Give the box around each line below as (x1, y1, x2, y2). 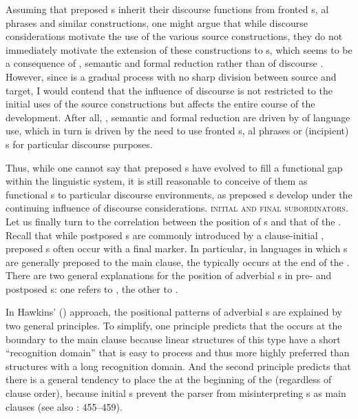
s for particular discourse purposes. (6, 136, 153, 151)
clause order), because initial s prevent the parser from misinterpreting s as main (6, 386, 346, 400)
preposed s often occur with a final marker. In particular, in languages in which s (6, 241, 348, 256)
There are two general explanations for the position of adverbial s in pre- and (6, 268, 332, 283)
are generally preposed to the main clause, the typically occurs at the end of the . (6, 254, 350, 269)
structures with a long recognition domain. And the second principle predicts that (6, 358, 351, 373)
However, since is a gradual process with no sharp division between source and (6, 69, 337, 83)
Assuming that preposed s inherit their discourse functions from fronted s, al (6, 2, 329, 16)
